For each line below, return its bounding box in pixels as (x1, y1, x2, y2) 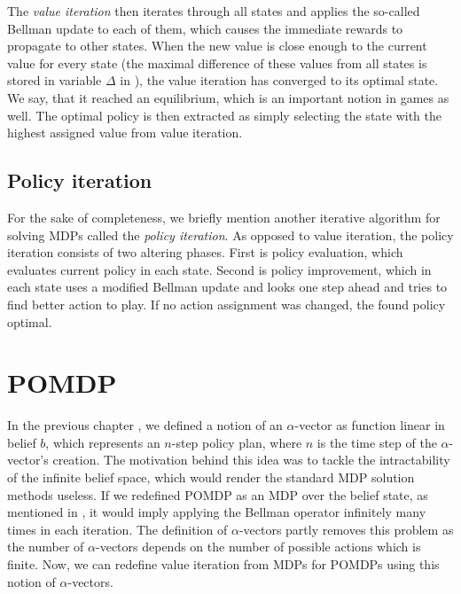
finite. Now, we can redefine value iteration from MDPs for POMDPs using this (7, 554, 440, 573)
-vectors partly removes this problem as (238, 520, 454, 538)
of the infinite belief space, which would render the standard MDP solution (7, 468, 415, 487)
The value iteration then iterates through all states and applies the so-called (7, 2, 420, 20)
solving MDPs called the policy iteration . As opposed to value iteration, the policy (7, 225, 454, 244)
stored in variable (7, 71, 102, 90)
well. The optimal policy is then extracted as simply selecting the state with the (7, 106, 441, 124)
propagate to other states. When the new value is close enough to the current (7, 36, 427, 55)
